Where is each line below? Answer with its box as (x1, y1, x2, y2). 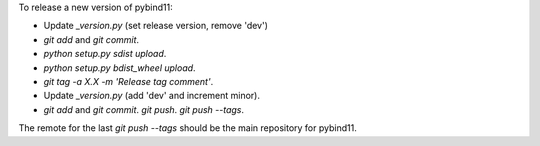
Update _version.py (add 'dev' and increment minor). (43, 90, 260, 102)
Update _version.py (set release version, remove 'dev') (43, 20, 269, 32)
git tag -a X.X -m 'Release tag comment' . (43, 75, 214, 87)
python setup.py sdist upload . (43, 48, 167, 60)
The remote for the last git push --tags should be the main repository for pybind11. (18, 122, 357, 134)
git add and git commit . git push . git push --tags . (43, 103, 245, 115)
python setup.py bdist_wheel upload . (43, 61, 196, 74)
